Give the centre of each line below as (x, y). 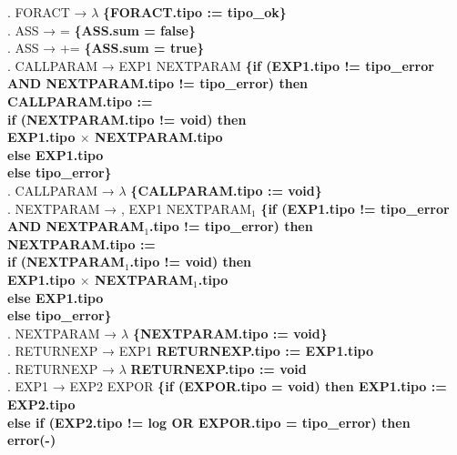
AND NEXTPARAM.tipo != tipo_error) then (157, 83)
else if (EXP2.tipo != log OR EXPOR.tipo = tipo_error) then (209, 422)
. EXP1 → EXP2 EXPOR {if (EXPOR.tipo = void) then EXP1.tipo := (227, 386)
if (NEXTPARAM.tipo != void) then (127, 119)
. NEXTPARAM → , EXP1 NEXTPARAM (129, 208)
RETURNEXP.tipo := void (218, 368)
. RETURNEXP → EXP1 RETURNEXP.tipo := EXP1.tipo (191, 351)
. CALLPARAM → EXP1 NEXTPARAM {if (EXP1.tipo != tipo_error (221, 65)
